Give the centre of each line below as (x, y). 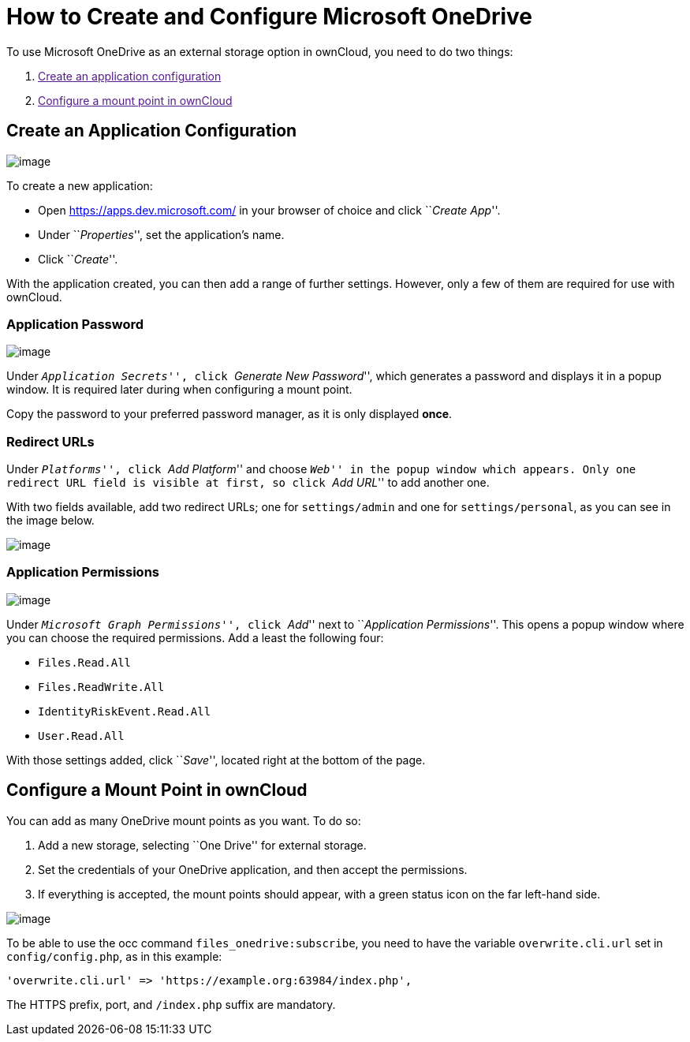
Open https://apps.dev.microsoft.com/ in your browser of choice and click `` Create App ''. (269, 210)
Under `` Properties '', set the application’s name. (161, 234)
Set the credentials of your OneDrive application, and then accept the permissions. (253, 869)
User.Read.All (81, 736)
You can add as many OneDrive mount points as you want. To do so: (184, 820)
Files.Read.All (85, 662)
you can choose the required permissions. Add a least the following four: (195, 637)
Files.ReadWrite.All (101, 687)
